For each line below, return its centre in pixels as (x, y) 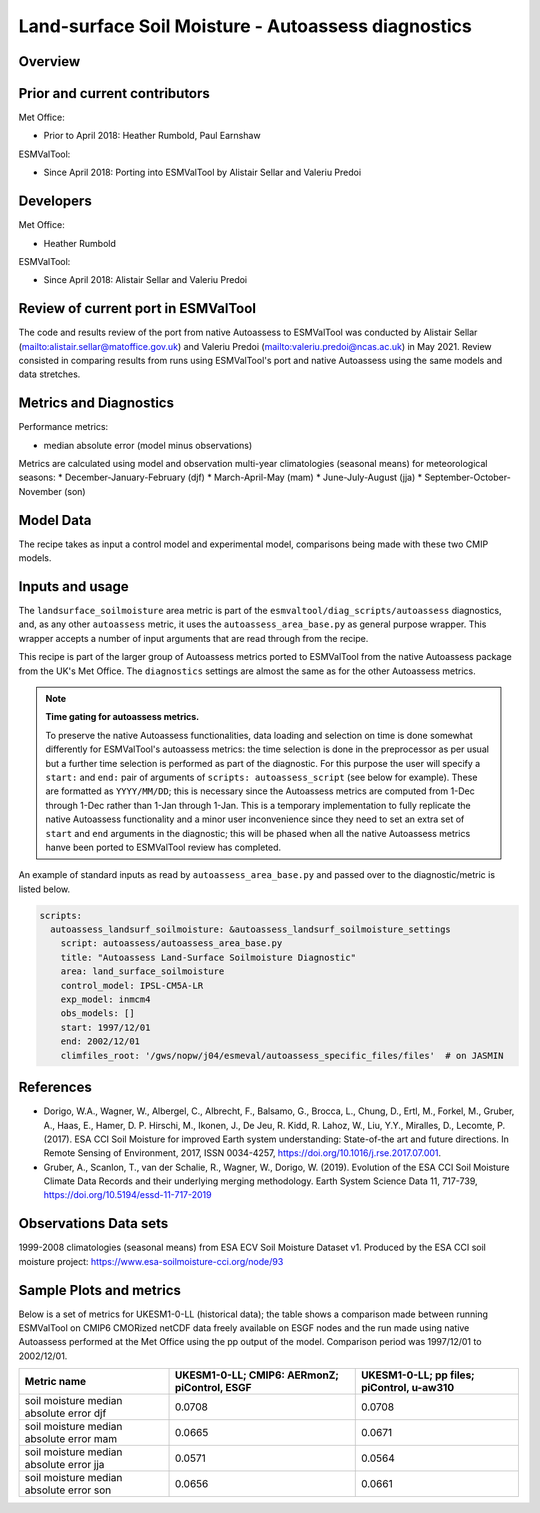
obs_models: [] (97, 1013)
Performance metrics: (63, 427)
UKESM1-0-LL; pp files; (417, 1375)
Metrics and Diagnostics (96, 403)
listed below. (44, 889)
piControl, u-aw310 (407, 1388)
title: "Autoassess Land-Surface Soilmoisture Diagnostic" (208, 957)
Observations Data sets (93, 1223)
